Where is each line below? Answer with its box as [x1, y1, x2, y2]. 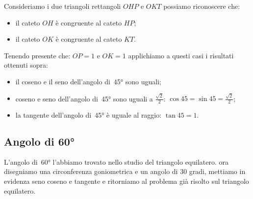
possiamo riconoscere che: [163, 1, 240, 11]
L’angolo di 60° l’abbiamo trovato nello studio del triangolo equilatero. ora [4, 156, 229, 167]
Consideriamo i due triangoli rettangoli [4, 1, 121, 11]
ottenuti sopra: [4, 60, 48, 70]
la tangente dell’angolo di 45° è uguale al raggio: [15, 110, 162, 120]
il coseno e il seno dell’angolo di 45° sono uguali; [15, 76, 161, 86]
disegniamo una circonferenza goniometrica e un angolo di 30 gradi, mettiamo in [4, 166, 246, 176]
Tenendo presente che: [4, 50, 71, 60]
